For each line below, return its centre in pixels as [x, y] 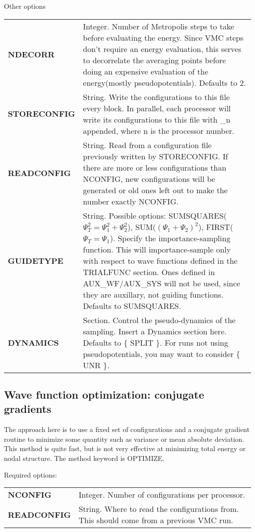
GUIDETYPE [36, 260]
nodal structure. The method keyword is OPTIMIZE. [84, 458]
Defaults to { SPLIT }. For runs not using [156, 342]
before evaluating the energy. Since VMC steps [163, 37]
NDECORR [31, 54]
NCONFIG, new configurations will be [149, 178]
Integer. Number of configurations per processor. [162, 495]
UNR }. [96, 365]
